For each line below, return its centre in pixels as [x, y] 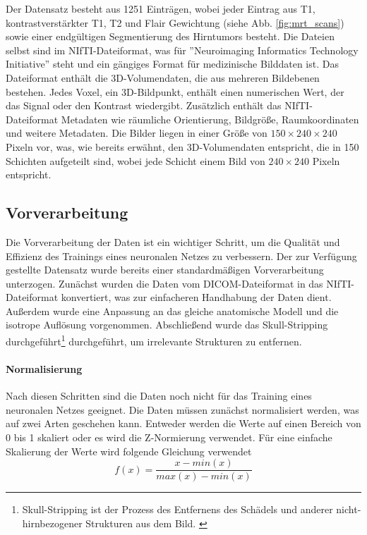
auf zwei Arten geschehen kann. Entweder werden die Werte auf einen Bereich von [183, 423]
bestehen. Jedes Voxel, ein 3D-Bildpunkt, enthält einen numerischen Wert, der [175, 91]
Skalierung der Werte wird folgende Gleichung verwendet [129, 451]
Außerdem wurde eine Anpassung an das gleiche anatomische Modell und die [172, 310]
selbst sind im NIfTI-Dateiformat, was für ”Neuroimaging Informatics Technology [182, 50]
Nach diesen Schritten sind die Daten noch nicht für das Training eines [159, 396]
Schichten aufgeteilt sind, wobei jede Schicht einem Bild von [136, 160]
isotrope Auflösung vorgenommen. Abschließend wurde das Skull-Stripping [167, 325]
